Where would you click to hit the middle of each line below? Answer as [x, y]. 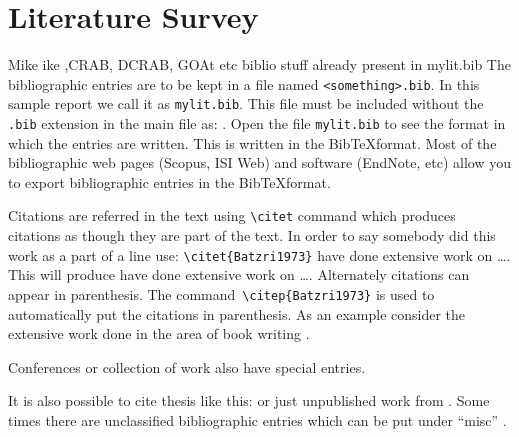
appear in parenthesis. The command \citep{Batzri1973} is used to [221, 293]
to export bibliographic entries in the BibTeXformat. [169, 181]
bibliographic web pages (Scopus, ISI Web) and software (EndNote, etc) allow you [259, 162]
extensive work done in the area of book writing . [159, 333]
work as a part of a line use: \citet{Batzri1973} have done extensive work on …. [259, 254]
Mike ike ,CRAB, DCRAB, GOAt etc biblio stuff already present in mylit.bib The [259, 64]
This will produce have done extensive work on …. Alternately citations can [239, 274]
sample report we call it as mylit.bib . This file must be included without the [246, 103]
